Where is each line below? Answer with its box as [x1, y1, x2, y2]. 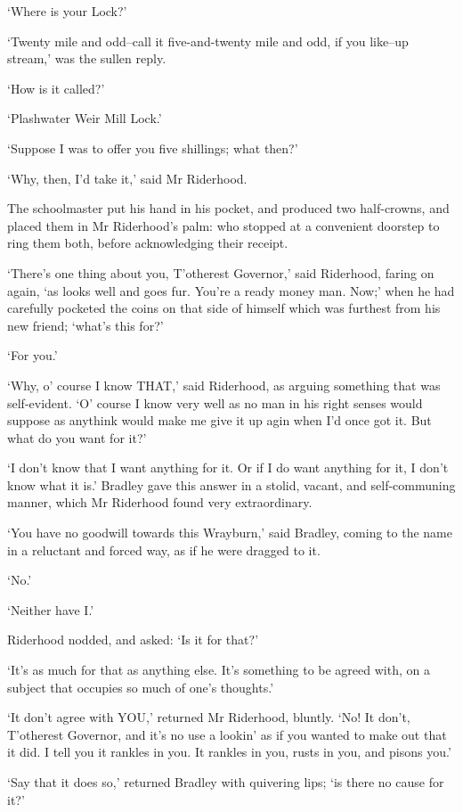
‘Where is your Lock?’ [7, 2, 127, 20]
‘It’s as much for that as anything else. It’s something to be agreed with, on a [7, 660, 430, 679]
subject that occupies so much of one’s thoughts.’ [7, 677, 274, 696]
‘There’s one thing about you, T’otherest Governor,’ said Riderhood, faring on [7, 263, 435, 282]
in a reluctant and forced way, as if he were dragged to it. [7, 540, 321, 559]
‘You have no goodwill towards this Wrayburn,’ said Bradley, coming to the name [7, 523, 452, 542]
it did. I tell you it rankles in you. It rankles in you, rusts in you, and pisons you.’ [7, 742, 451, 761]
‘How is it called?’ [7, 78, 105, 97]
